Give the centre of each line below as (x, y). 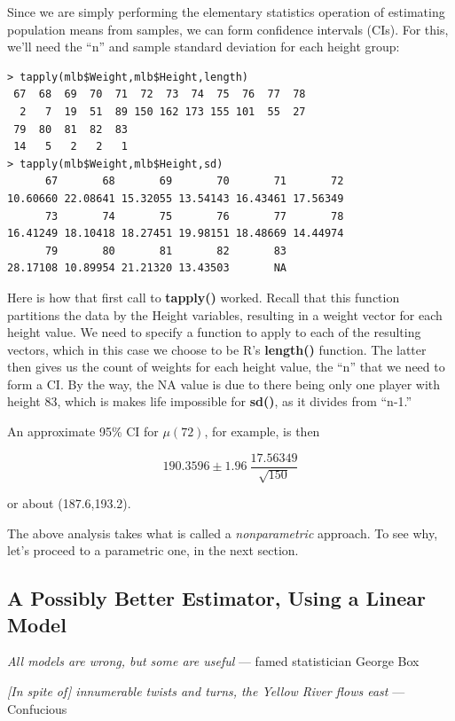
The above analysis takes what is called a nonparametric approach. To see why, (223, 533)
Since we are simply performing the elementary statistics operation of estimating (226, 12)
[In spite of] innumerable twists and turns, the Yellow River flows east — (206, 691)
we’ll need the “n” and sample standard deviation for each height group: (204, 47)
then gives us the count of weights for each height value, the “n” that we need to (226, 367)
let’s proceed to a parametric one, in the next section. (153, 550)
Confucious (37, 708)
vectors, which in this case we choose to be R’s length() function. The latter (217, 349)
